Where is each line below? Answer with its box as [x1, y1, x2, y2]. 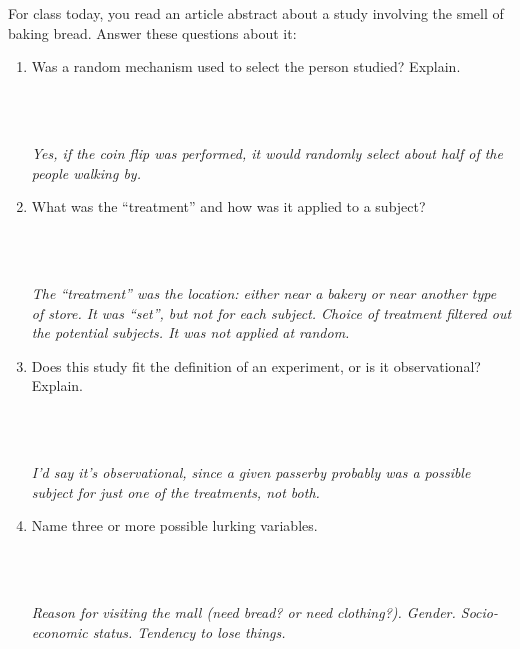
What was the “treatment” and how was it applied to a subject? [31, 196, 426, 217]
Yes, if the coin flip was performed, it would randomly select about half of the [31, 142, 503, 163]
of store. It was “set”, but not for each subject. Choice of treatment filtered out [31, 302, 512, 323]
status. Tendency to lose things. [92, 621, 286, 642]
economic [31, 621, 88, 642]
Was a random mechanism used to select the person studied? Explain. [31, 56, 461, 77]
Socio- [460, 602, 498, 623]
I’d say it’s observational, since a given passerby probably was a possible [31, 462, 471, 483]
